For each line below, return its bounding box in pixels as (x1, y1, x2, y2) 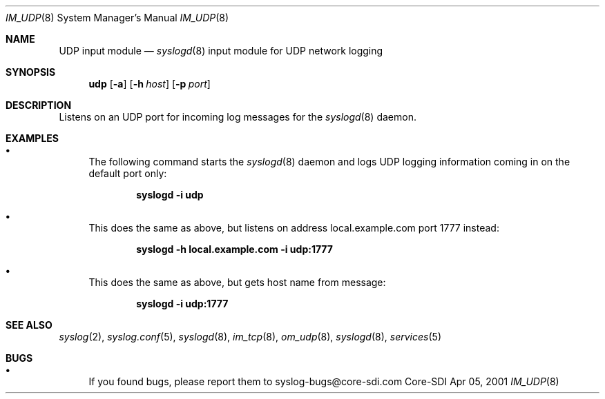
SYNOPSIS (6, 66, 56, 78)
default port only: (88, 167, 167, 179)
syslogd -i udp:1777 (136, 298, 229, 309)
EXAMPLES (6, 132, 59, 144)
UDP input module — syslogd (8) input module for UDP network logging (59, 45, 383, 57)
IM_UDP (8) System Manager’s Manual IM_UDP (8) (6, 12, 229, 23)
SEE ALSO (6, 319, 52, 331)
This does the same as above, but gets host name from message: (88, 276, 386, 288)
